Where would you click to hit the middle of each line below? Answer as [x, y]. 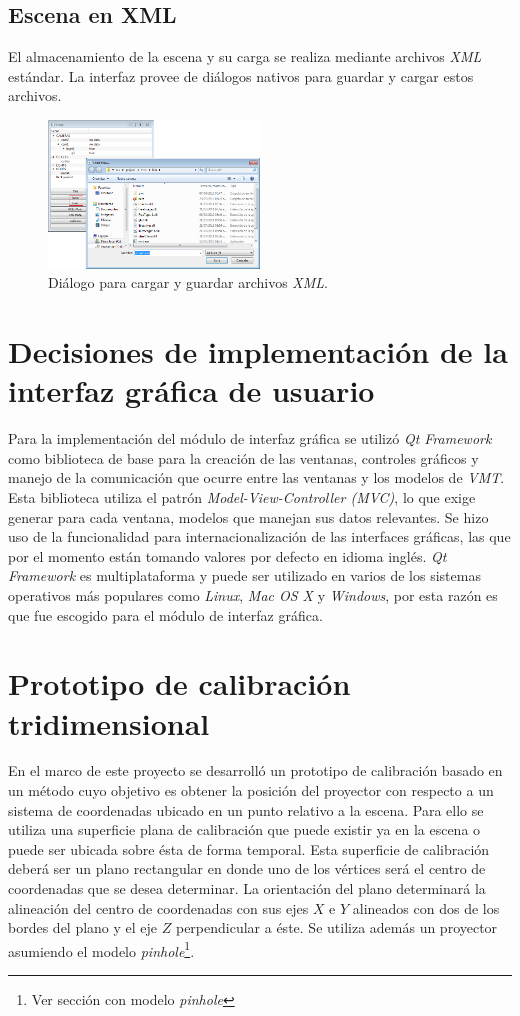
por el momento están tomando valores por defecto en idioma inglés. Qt [227, 555]
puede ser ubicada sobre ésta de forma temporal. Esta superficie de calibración [249, 848]
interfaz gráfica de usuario [191, 390]
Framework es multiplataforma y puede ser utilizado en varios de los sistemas [244, 575]
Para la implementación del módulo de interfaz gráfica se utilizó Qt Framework [250, 438]
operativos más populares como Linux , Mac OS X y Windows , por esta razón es [253, 594]
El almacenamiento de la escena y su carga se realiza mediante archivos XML [245, 56]
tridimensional [109, 722]
